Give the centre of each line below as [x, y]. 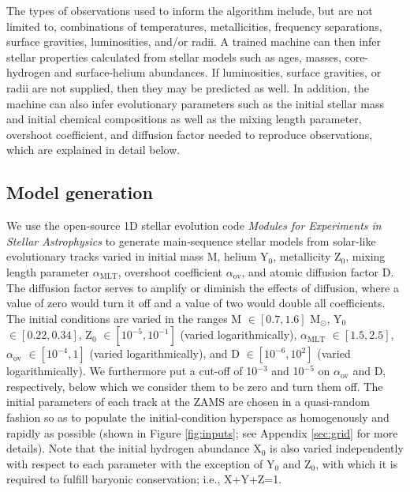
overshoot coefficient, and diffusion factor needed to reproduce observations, [190, 134]
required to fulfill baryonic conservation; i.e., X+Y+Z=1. [144, 479]
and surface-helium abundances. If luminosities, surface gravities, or [218, 72]
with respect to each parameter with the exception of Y [141, 463]
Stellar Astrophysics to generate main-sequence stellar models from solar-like [191, 240]
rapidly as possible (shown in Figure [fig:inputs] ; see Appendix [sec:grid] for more [202, 432]
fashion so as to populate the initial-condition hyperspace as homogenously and [198, 417]
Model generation [80, 192]
